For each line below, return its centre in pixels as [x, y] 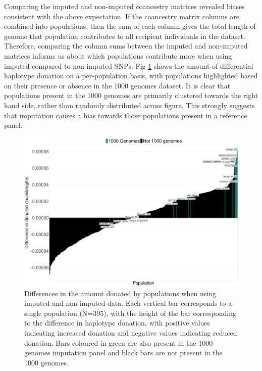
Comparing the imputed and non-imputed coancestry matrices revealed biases [124, 6]
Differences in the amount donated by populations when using [120, 293]
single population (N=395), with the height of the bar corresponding [130, 313]
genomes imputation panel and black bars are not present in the [123, 353]
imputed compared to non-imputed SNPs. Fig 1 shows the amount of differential [129, 65]
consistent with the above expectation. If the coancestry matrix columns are [122, 16]
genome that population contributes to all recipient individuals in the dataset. [125, 36]
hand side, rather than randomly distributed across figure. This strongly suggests [129, 105]
